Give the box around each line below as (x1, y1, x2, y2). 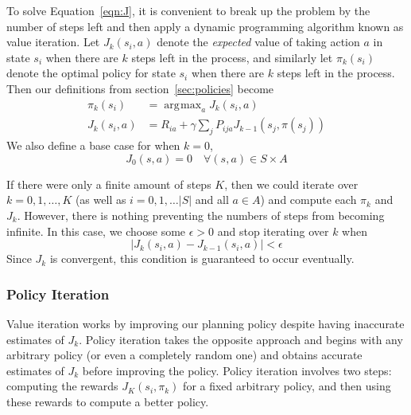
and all (195, 191, 229, 208)
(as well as (75, 191, 126, 208)
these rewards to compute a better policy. (6, 393, 209, 409)
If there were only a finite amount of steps (6, 175, 211, 192)
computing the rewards (6, 378, 118, 394)
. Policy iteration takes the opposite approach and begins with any (79, 331, 403, 347)
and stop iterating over (217, 222, 329, 239)
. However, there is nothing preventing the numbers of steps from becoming (17, 207, 385, 223)
